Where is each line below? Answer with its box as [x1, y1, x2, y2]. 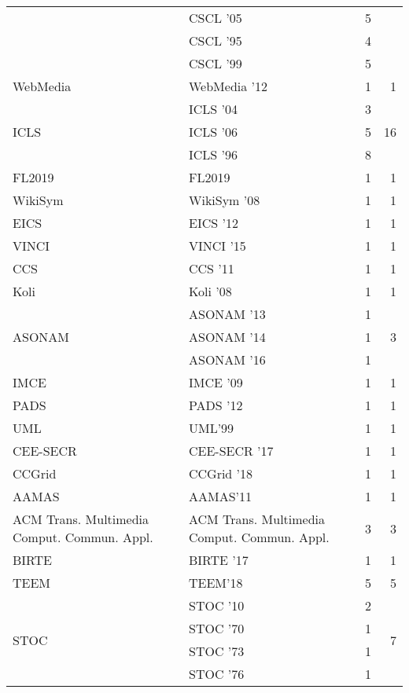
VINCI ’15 [188, 236, 246, 255]
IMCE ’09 [188, 373, 243, 391]
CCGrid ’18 [188, 464, 253, 482]
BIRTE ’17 [188, 551, 249, 569]
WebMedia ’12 [188, 77, 268, 95]
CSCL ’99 [188, 54, 242, 72]
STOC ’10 [188, 596, 245, 614]
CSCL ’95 [188, 31, 242, 49]
